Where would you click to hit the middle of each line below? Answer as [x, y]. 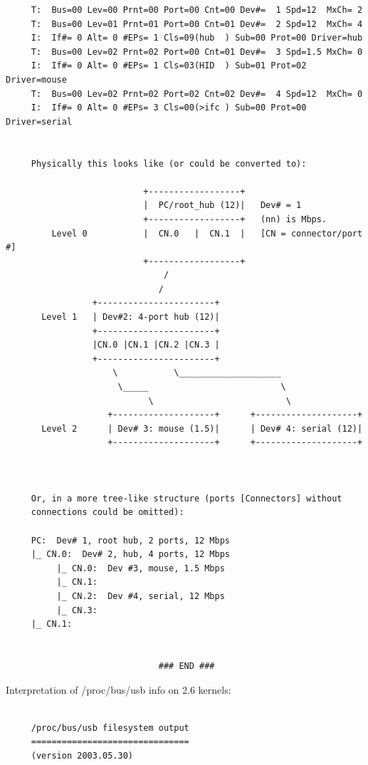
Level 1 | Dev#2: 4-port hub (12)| [131, 317]
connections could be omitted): [107, 512]
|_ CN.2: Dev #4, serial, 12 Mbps [141, 596]
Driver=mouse [36, 79]
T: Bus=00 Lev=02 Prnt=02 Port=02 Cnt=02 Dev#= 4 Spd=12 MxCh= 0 [197, 94]
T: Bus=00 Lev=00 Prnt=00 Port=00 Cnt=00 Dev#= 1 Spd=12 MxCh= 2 [197, 10]
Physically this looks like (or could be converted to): [169, 163]
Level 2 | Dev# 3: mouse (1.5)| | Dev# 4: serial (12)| [202, 428]
